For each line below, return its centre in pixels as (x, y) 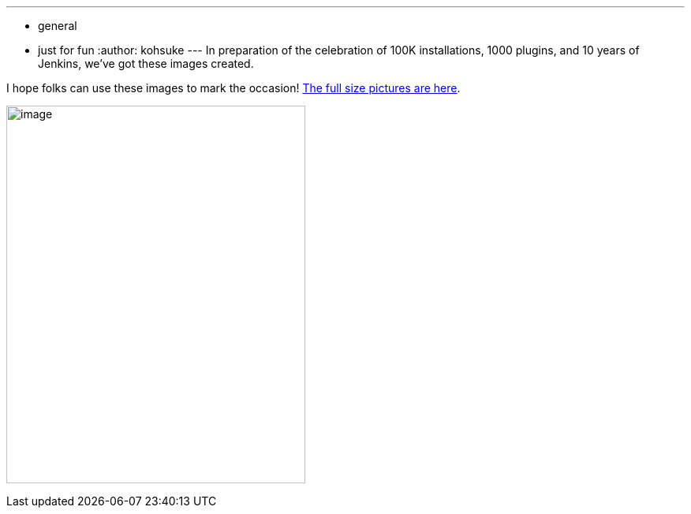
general (58, 26)
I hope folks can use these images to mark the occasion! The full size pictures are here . (233, 88)
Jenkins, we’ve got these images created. (146, 63)
